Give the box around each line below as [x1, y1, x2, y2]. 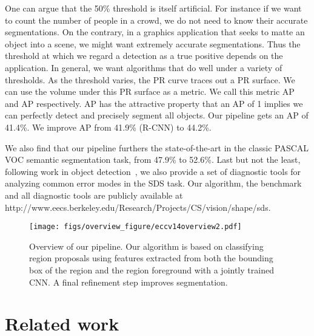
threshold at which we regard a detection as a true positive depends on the [5, 49, 283, 62]
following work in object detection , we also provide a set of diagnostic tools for [5, 165, 301, 177]
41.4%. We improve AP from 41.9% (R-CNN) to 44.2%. [5, 120, 212, 133]
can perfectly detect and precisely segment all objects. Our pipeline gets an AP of [5, 109, 309, 122]
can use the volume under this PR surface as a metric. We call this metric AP [5, 85, 295, 98]
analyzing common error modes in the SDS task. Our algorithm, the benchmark [5, 177, 302, 190]
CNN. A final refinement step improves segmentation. [29, 275, 228, 288]
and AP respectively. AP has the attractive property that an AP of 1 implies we [5, 97, 303, 109]
